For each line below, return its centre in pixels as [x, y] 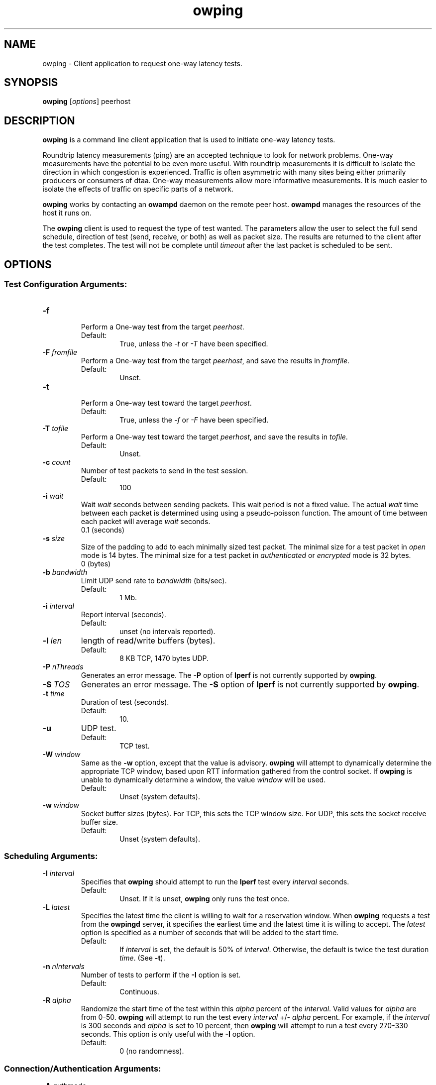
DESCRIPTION [40, 120]
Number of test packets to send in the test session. [164, 470]
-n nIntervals [63, 967]
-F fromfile [60, 352]
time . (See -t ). [142, 958]
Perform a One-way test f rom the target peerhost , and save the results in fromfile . [215, 360]
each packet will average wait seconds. [146, 521]
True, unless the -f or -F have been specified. [194, 420]
